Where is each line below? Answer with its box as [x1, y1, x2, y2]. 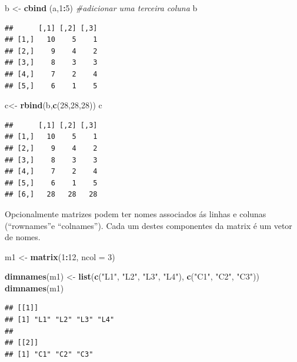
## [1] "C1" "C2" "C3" [5, 350, 94, 358]
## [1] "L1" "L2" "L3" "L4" [5, 315, 115, 324]
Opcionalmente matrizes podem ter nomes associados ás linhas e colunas [5, 207, 266, 220]
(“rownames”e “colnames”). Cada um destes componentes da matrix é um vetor [5, 219, 292, 231]
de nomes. [5, 231, 41, 243]
